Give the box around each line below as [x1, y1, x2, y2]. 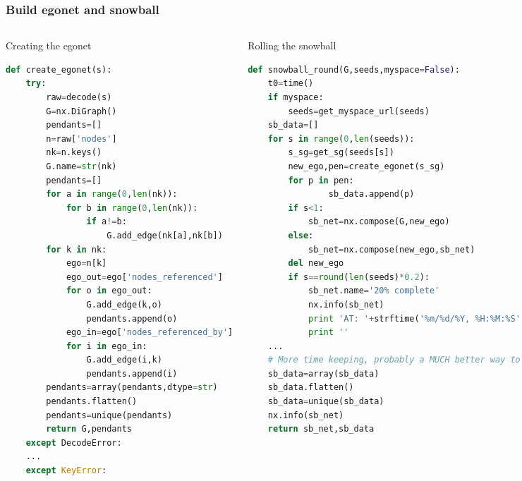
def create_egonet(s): [6, 64, 112, 75]
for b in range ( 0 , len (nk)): [66, 202, 198, 213]
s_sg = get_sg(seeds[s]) [288, 147, 394, 158]
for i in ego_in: [66, 341, 147, 351]
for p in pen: [288, 175, 354, 185]
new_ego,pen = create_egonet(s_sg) [288, 161, 445, 171]
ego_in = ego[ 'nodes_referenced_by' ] [66, 327, 233, 338]
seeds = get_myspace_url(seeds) [288, 106, 430, 116]
